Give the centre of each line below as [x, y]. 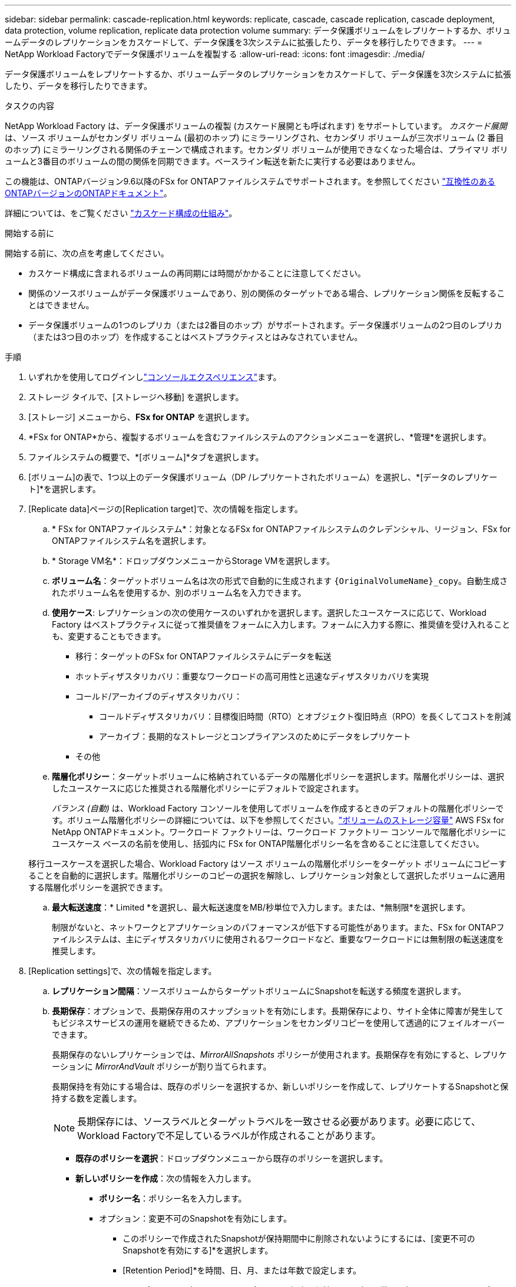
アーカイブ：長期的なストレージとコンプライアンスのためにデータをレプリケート [255, 736]
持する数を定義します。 [97, 1098]
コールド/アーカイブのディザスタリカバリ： [159, 696]
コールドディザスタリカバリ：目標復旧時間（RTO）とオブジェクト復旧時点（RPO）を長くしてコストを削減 [305, 716]
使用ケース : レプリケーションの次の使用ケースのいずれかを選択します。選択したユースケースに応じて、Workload [269, 613]
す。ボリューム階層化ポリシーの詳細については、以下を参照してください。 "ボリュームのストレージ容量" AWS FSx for [278, 820]
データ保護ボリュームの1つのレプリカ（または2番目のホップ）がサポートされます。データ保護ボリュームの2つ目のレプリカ [265, 325]
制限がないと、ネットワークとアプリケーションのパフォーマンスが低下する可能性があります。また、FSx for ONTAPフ [278, 927]
